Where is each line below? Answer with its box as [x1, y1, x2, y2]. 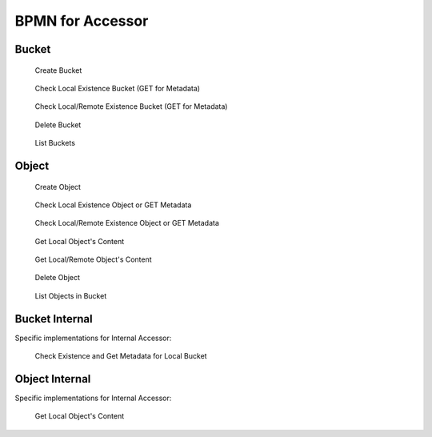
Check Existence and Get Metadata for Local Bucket [34, 351, 207, 361]
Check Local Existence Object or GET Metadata [34, 200, 192, 210]
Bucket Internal [14, 312, 93, 326]
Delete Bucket [34, 120, 82, 130]
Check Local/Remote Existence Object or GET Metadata [34, 218, 220, 228]
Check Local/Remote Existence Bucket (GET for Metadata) [34, 102, 228, 111]
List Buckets [34, 138, 76, 148]
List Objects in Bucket [34, 291, 107, 300]
